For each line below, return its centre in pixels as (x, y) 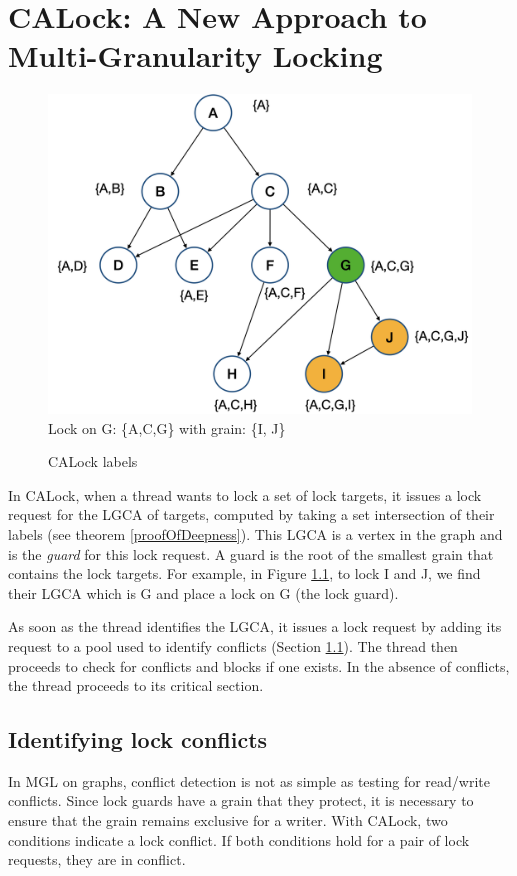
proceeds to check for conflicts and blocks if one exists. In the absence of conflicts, (259, 665)
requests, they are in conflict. (97, 859)
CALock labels (93, 461)
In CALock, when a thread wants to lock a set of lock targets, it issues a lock (245, 494)
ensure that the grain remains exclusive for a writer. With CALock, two (228, 820)
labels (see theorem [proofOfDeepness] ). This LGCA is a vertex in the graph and (255, 533)
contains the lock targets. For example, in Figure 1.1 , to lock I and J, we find (244, 573)
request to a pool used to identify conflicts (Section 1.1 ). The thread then (233, 645)
